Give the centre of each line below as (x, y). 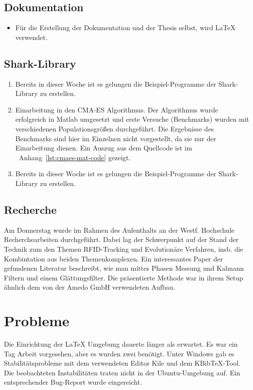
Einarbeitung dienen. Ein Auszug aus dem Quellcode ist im (104, 148)
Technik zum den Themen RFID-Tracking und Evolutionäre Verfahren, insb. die (124, 249)
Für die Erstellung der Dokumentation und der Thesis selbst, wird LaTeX (125, 28)
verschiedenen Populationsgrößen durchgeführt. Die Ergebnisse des (115, 128)
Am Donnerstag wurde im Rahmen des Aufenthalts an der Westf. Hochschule (119, 230)
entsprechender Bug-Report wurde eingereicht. (73, 382)
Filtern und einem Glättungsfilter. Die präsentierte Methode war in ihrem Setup (124, 277)
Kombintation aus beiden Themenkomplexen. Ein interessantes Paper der (113, 258)
